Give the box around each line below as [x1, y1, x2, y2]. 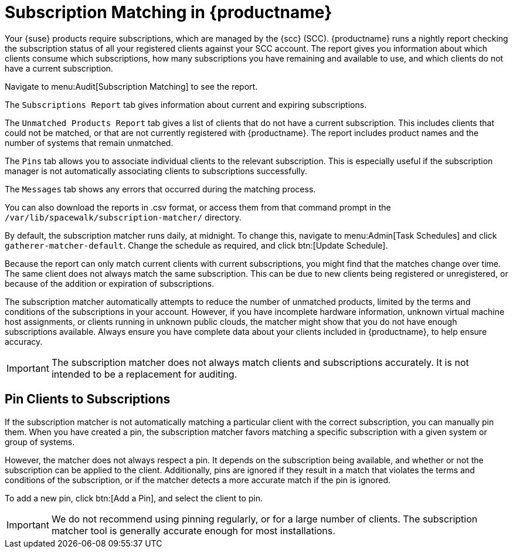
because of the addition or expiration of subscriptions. [5, 278, 215, 289]
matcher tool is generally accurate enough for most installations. [51, 524, 335, 537]
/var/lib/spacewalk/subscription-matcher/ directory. [5, 212, 242, 222]
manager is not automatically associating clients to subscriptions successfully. [5, 165, 307, 176]
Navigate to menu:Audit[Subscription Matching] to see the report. [5, 81, 258, 91]
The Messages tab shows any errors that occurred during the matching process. [5, 184, 316, 194]
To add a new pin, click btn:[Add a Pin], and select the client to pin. [5, 493, 263, 503]
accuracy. [5, 336, 43, 347]
